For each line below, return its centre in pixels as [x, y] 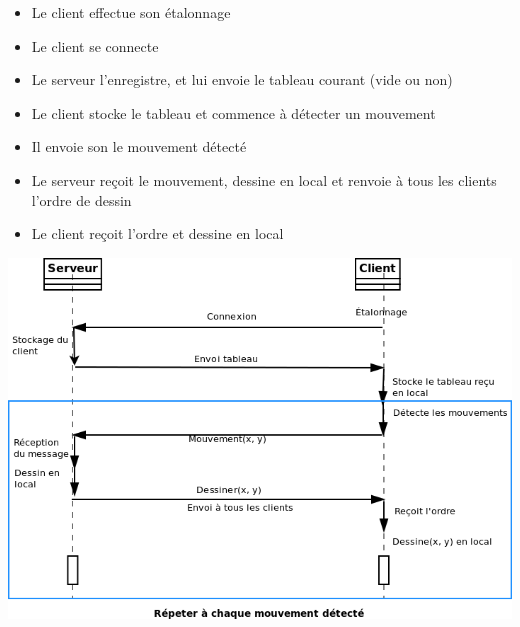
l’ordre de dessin [81, 199]
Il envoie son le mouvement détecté [139, 146]
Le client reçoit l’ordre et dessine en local [157, 233]
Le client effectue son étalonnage [131, 12]
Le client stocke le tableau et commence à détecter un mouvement [233, 112]
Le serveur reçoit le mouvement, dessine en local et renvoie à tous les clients [264, 179]
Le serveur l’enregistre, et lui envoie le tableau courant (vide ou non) [242, 79]
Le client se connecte [95, 45]
